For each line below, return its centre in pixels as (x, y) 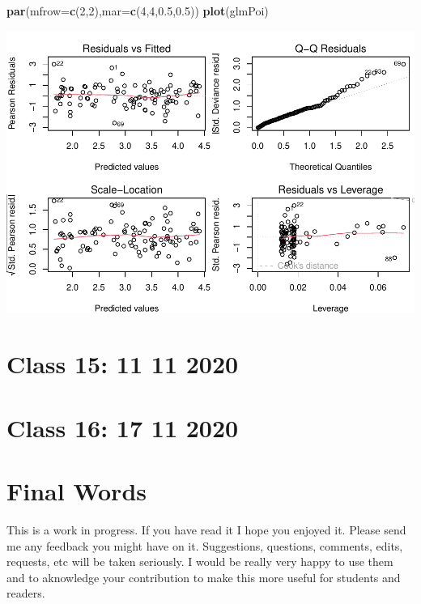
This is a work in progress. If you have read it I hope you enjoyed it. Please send (206, 529)
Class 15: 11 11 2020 (123, 364)
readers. (26, 593)
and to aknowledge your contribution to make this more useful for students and (204, 577)
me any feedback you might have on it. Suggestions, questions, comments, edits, (205, 545)
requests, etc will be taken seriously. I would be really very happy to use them (200, 561)
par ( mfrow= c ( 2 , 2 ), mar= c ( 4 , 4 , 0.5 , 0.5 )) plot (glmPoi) (138, 11)
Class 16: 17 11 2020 (123, 427)
